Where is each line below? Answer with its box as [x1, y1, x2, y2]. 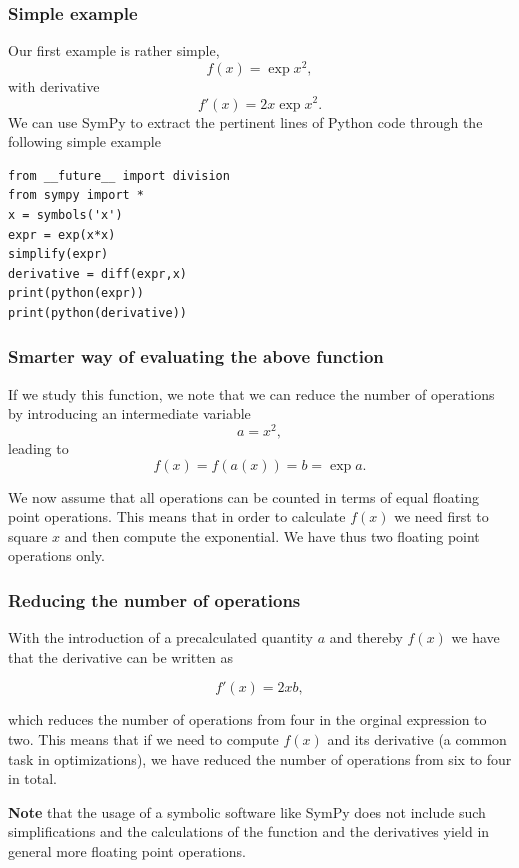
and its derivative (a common [327, 728, 507, 749]
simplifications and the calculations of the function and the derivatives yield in [8, 821, 490, 842]
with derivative [8, 75, 100, 96]
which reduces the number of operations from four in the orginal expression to [8, 709, 487, 730]
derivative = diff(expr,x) [8, 266, 187, 281]
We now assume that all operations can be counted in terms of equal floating [8, 486, 479, 507]
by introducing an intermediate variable [8, 403, 251, 424]
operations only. [8, 545, 105, 566]
